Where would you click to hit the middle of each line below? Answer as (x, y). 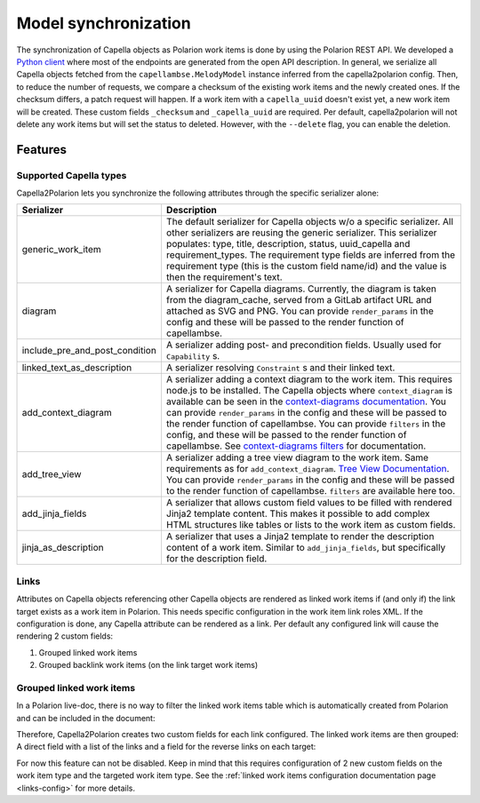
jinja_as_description (63, 548)
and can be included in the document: (86, 718)
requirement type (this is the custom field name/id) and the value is (307, 266)
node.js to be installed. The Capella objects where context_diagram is (309, 391)
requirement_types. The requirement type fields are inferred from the (310, 255)
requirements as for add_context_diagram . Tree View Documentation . (308, 469)
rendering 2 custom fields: (65, 636)
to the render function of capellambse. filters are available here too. (310, 491)
